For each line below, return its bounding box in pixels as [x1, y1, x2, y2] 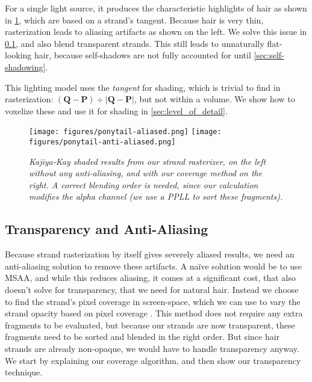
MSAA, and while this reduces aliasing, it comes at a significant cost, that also [5, 271, 296, 284]
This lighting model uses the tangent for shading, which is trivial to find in [5, 81, 281, 93]
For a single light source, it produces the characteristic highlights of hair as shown [5, 2, 307, 14]
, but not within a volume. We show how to [134, 93, 295, 105]
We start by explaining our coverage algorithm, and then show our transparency [5, 354, 301, 366]
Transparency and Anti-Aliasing [5, 220, 208, 238]
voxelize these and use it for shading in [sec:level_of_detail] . [5, 104, 228, 117]
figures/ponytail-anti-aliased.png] [29, 138, 176, 146]
